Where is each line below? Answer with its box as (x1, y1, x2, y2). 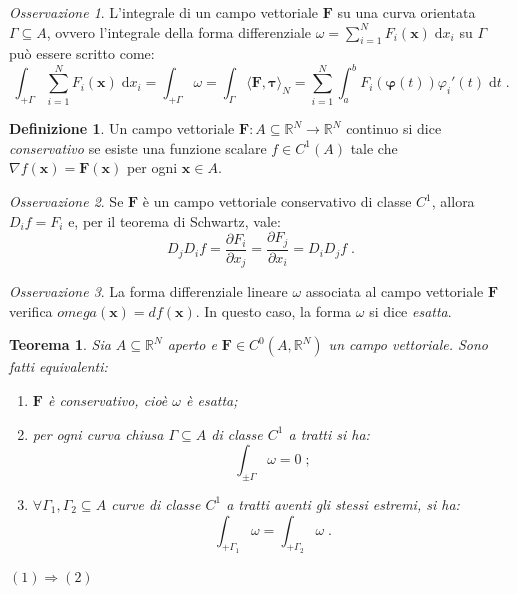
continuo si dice (346, 118, 442, 139)
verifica (9, 300, 53, 321)
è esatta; (186, 389, 238, 410)
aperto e (167, 334, 217, 355)
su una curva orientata (337, 2, 476, 22)
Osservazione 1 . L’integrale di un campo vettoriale (9, 2, 319, 22)
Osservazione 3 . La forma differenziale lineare (9, 281, 288, 302)
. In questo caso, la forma (195, 300, 352, 321)
